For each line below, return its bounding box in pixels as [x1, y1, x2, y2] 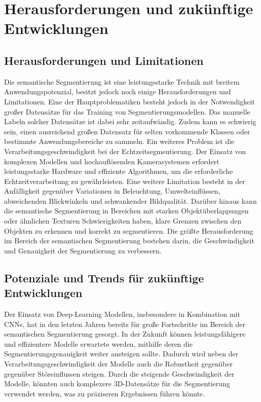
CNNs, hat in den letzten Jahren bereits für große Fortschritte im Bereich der [4, 318, 245, 329]
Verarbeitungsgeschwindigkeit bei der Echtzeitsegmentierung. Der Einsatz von [4, 145, 246, 156]
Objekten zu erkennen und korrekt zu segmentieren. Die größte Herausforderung [4, 225, 253, 236]
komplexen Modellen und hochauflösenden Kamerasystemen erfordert [4, 156, 219, 166]
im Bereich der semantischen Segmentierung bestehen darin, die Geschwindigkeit [4, 235, 254, 246]
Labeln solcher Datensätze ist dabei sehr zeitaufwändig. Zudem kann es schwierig [4, 116, 256, 127]
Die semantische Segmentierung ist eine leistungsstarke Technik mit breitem [4, 76, 240, 87]
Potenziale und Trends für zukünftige [4, 270, 204, 285]
